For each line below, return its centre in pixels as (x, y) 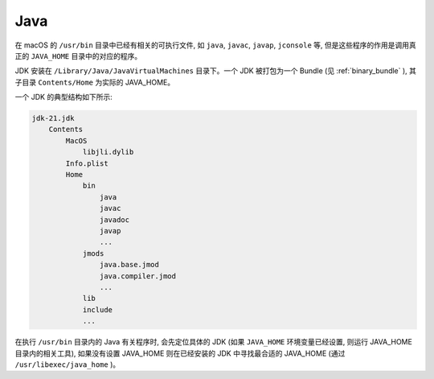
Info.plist (87, 163)
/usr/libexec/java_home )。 (68, 364)
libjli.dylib (108, 152)
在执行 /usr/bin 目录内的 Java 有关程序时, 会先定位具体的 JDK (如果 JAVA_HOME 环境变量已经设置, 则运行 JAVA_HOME (214, 342)
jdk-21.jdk (53, 118)
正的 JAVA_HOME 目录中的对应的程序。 (78, 56)
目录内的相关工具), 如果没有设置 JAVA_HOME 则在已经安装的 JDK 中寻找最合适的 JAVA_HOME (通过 (180, 353)
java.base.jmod (129, 265)
